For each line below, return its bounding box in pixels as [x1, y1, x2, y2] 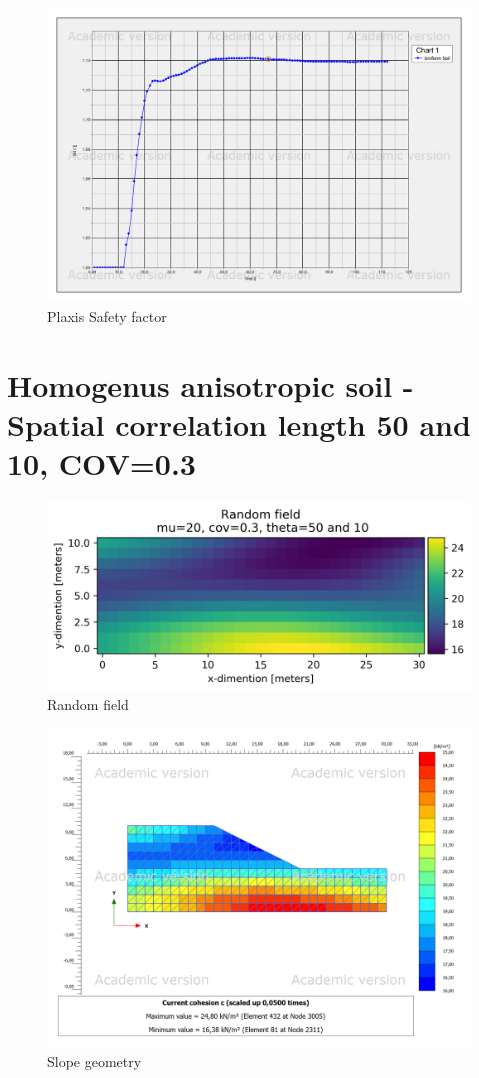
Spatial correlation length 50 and [7, 403, 471, 444]
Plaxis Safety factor [47, 305, 167, 326]
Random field [47, 694, 129, 715]
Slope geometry [47, 1050, 142, 1071]
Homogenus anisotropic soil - [7, 364, 414, 405]
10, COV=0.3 [7, 443, 196, 484]
